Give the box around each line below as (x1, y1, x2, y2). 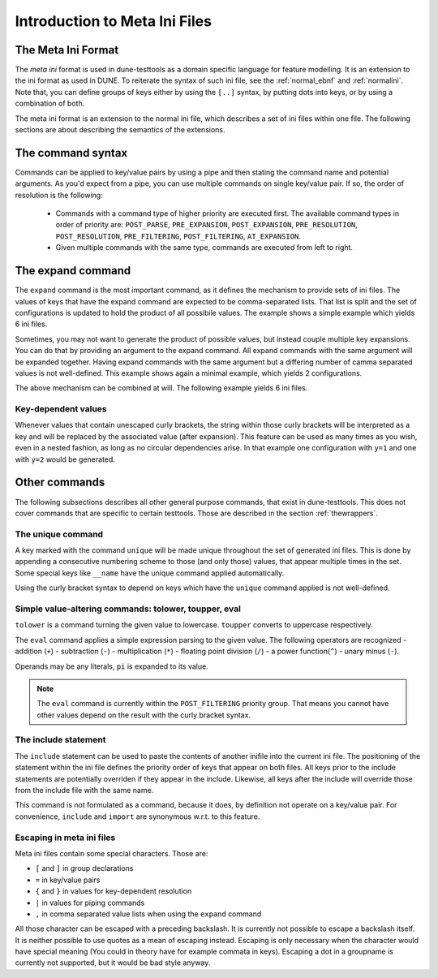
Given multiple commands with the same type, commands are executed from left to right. (55, 243, 353, 252)
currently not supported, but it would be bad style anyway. (15, 958, 211, 967)
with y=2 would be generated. (15, 455, 115, 464)
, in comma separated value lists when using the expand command (35, 909, 262, 919)
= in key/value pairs (35, 875, 101, 885)
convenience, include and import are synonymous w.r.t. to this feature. (15, 812, 260, 821)
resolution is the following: (15, 190, 103, 200)
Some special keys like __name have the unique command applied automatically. (15, 568, 285, 578)
